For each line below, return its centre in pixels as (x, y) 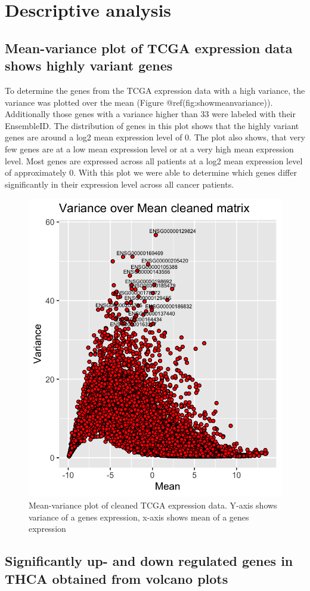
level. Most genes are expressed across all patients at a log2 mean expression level (154, 160)
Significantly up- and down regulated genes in (149, 561)
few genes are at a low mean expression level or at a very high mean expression (149, 148)
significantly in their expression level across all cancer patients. (120, 184)
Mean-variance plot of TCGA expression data (149, 48)
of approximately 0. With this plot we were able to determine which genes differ (151, 172)
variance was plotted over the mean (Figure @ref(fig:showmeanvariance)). (139, 102)
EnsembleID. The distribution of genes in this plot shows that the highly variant (152, 125)
